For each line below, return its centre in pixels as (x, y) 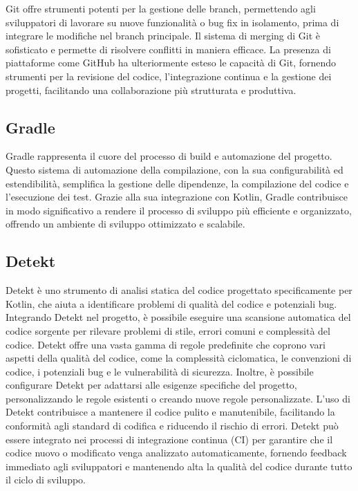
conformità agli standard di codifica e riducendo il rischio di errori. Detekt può (172, 426)
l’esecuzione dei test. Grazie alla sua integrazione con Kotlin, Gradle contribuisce (177, 197)
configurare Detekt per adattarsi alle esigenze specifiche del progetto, (151, 385)
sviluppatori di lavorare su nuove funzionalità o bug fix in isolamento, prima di (172, 22)
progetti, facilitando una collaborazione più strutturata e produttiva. (151, 90)
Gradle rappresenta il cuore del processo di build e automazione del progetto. (169, 156)
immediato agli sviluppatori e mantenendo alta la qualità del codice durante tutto (179, 466)
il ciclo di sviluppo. (46, 480)
